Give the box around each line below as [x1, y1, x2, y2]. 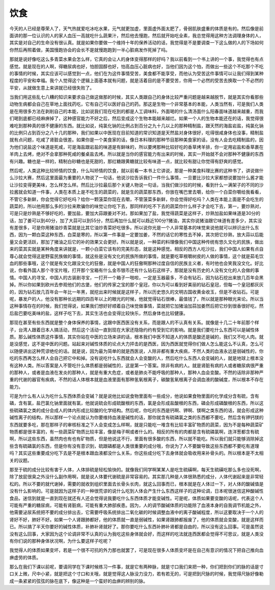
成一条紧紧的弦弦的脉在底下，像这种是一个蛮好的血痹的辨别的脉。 [9, 578, 148, 584]
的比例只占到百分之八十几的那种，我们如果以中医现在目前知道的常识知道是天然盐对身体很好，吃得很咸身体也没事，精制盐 [9, 130, 264, 136]
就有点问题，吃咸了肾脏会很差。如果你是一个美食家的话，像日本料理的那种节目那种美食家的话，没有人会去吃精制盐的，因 [9, 137, 264, 143]
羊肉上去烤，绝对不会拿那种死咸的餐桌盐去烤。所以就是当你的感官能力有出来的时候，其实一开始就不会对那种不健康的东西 [9, 151, 264, 157]
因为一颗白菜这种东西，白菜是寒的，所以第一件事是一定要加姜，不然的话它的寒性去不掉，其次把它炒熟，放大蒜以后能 [18, 232, 264, 238]
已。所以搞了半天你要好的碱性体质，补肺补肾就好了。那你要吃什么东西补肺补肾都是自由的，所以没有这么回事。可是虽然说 [9, 524, 264, 530]
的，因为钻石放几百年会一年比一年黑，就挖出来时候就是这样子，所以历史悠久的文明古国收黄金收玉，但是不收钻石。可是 [9, 288, 259, 295]
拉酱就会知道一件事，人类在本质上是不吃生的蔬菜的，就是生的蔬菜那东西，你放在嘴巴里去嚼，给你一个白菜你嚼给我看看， [9, 189, 264, 195]
